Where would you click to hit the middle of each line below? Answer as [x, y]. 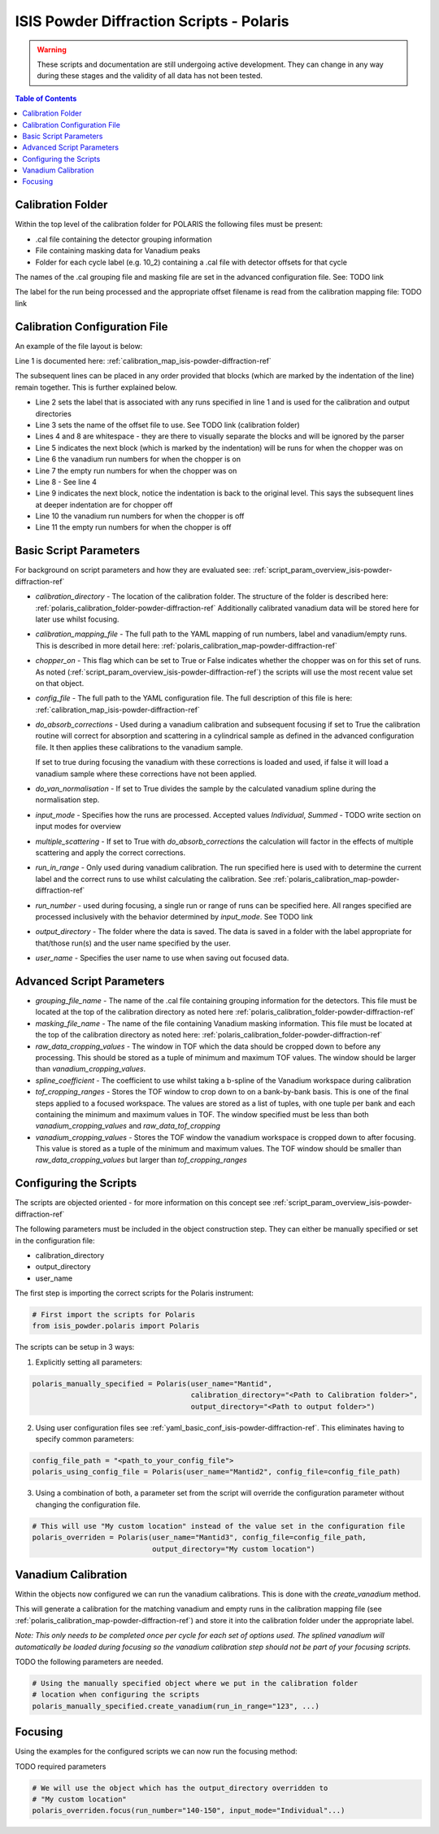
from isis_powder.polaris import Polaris [116, 1326]
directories [54, 413]
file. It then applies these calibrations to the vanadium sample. [139, 747]
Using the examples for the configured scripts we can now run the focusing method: [156, 1751]
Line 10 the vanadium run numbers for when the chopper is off [140, 516]
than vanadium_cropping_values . [91, 1069]
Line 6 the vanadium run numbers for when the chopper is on [138, 459]
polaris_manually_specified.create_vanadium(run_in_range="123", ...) [176, 1706]
